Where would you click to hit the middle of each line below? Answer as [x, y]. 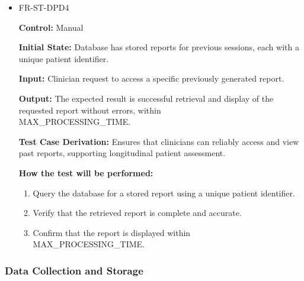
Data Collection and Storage [74, 270]
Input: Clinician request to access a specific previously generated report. [151, 78]
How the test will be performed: [86, 172]
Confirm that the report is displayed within [112, 232]
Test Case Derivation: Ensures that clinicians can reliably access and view [159, 141]
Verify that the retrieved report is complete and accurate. [137, 213]
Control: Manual [51, 27]
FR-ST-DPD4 [44, 7]
